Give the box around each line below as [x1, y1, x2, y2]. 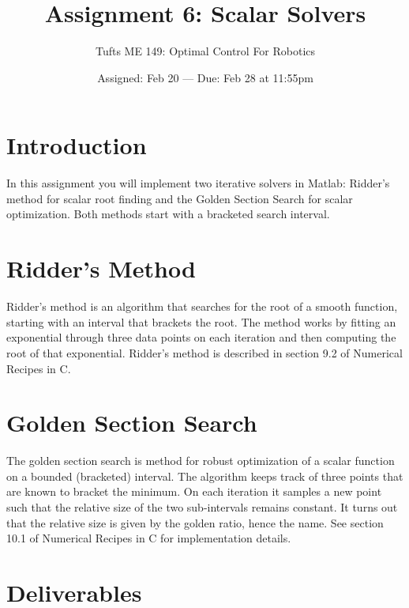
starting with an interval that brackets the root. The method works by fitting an [6, 313, 396, 330]
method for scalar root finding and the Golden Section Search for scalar [6, 190, 353, 206]
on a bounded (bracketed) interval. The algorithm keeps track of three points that [6, 467, 403, 484]
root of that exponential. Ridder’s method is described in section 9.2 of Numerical [6, 344, 403, 361]
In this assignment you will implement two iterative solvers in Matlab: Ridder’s [6, 175, 390, 191]
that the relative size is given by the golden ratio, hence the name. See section [6, 514, 384, 531]
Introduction [6, 129, 147, 161]
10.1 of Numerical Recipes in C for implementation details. [6, 530, 291, 546]
